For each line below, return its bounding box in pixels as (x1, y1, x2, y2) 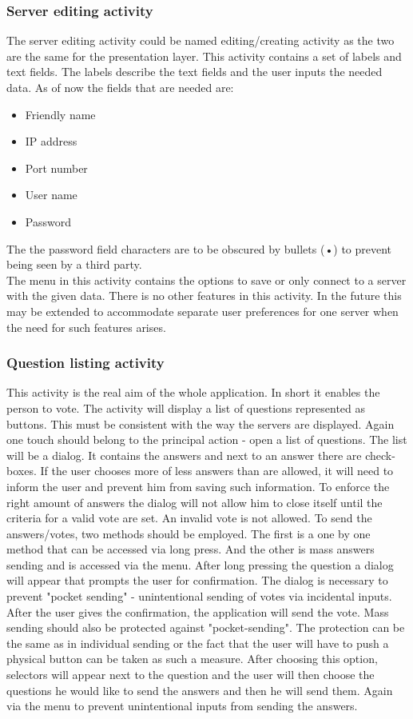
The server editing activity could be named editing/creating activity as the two (6, 32, 395, 49)
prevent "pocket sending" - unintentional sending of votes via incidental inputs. (6, 588, 392, 605)
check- (365, 446, 395, 463)
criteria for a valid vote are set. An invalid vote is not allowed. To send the (6, 509, 372, 526)
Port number (25, 159, 88, 176)
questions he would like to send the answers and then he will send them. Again (6, 681, 393, 698)
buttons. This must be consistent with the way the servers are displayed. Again (6, 415, 395, 432)
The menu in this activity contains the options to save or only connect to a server (6, 271, 407, 288)
